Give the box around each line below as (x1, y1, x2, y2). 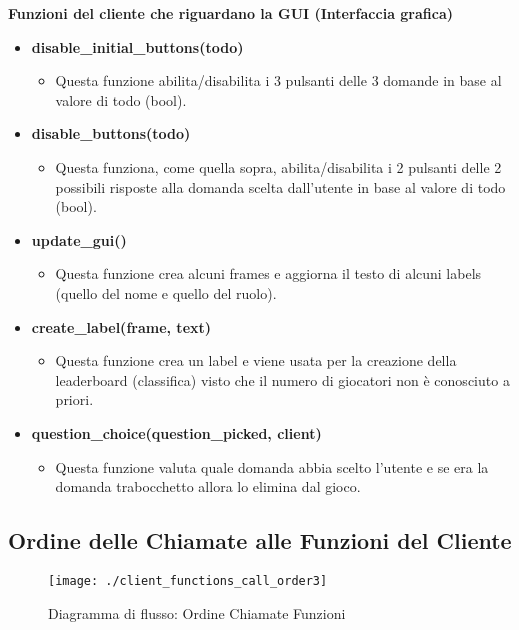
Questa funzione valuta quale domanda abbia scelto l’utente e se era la (55, 456, 489, 477)
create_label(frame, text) (31, 316, 212, 337)
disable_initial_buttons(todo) (31, 36, 244, 57)
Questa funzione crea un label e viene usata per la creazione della (55, 350, 457, 371)
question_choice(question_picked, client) (31, 422, 322, 443)
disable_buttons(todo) (31, 123, 191, 144)
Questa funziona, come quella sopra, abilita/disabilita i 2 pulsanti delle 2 (55, 156, 502, 177)
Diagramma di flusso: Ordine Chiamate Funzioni (48, 602, 346, 623)
